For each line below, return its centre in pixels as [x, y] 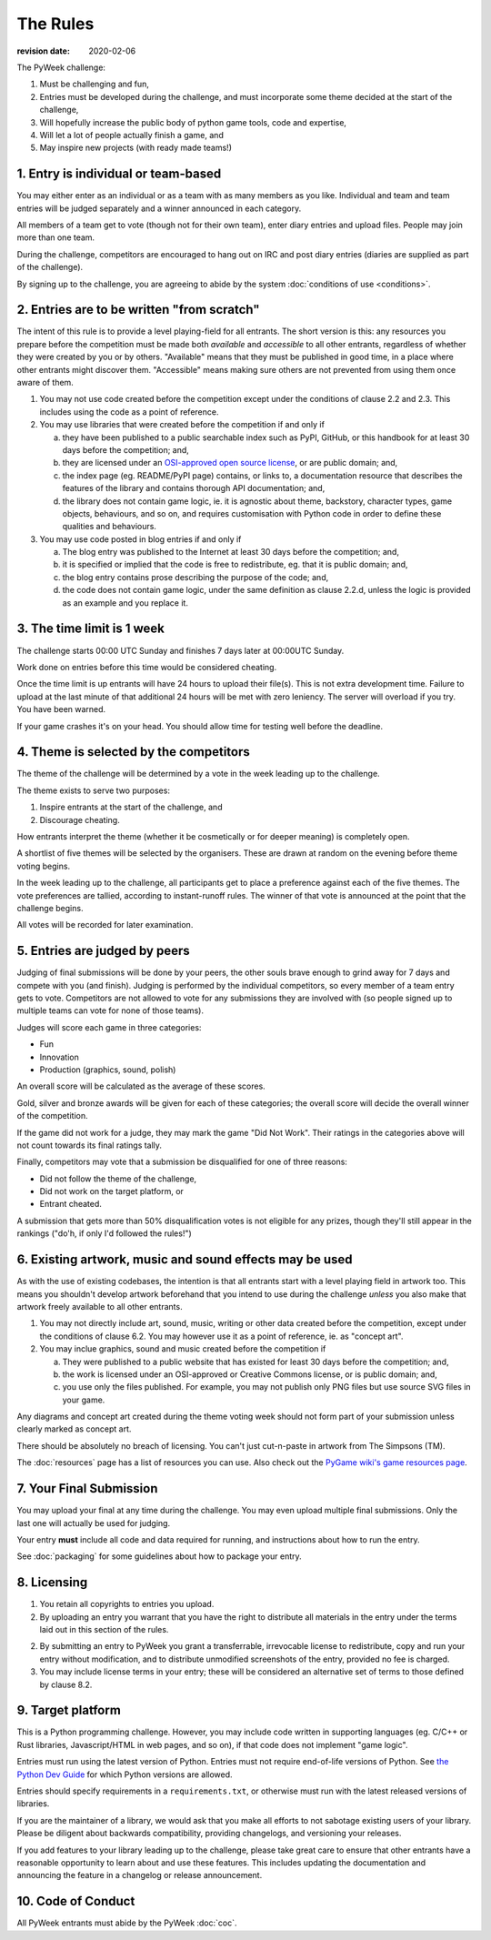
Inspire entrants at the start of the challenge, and [131, 807]
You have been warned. [61, 709]
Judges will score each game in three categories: [109, 1027]
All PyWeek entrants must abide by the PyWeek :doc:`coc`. [127, 1923]
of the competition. [52, 1116]
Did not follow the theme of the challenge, [118, 1179]
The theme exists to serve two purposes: [93, 790]
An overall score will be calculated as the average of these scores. [141, 1086]
